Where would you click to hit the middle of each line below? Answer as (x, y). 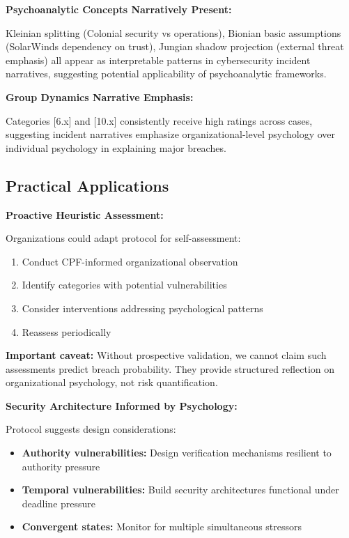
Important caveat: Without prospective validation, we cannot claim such (166, 355)
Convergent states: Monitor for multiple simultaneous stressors (162, 527)
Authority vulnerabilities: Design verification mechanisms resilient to (177, 453)
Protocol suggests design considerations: (91, 429)
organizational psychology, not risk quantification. (112, 382)
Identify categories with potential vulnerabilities (124, 285)
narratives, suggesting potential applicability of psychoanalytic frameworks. (166, 74)
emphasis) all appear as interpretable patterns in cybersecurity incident (158, 60)
